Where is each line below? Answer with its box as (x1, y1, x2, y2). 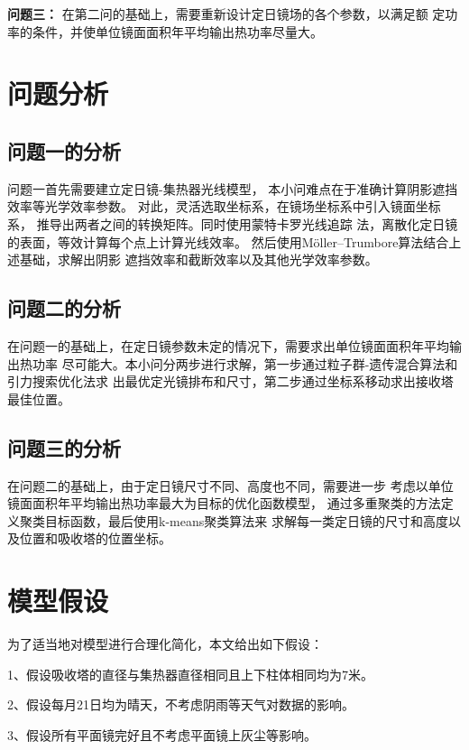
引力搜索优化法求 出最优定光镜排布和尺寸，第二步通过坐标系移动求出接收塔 (7, 372, 454, 391)
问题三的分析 (7, 433, 121, 461)
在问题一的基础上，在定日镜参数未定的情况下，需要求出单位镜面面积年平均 (7, 336, 449, 355)
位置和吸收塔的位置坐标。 (19, 529, 171, 548)
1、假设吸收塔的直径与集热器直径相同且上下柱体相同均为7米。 (7, 664, 373, 683)
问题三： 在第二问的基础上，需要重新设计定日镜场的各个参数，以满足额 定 (7, 5, 446, 23)
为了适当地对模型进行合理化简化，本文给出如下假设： (7, 634, 323, 653)
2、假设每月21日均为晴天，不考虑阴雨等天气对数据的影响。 (7, 695, 354, 714)
